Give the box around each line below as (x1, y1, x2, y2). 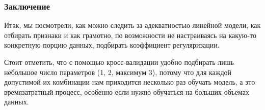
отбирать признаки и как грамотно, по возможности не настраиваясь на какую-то (4, 29, 256, 40)
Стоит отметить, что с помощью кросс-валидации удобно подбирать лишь (4, 57, 234, 67)
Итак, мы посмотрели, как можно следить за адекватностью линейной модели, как (4, 20, 261, 30)
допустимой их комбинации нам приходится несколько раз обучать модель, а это (4, 77, 255, 87)
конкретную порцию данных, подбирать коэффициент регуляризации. (4, 40, 220, 50)
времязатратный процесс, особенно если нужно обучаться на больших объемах (4, 86, 249, 97)
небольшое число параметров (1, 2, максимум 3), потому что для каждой (4, 66, 232, 77)
